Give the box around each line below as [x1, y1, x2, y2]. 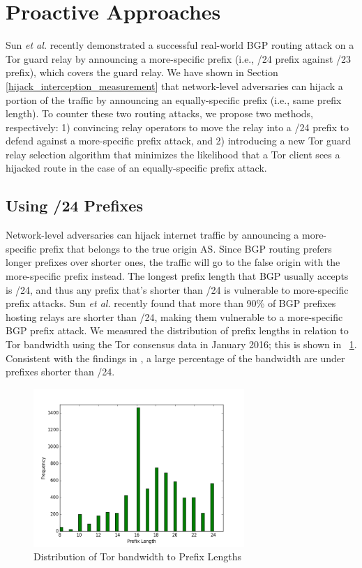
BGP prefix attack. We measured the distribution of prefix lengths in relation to [6, 323, 349, 338]
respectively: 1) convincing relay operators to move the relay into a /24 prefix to [6, 119, 349, 134]
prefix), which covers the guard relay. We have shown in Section [6, 65, 278, 80]
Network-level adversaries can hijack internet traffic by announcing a [6, 227, 299, 242]
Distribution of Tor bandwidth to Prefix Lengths [33, 549, 242, 564]
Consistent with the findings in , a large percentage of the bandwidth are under [6, 350, 345, 365]
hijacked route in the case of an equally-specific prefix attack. [6, 160, 267, 175]
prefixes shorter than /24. [6, 364, 115, 379]
